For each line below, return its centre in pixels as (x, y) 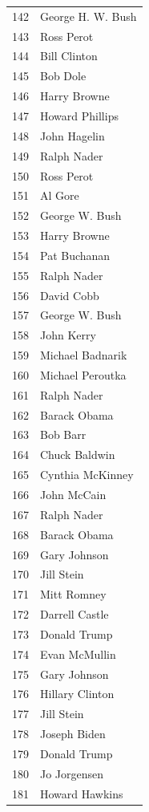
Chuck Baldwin (78, 455)
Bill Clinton (69, 56)
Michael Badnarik (84, 355)
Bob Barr (63, 434)
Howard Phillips (79, 115)
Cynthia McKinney (87, 475)
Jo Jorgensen (72, 773)
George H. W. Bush (89, 16)
